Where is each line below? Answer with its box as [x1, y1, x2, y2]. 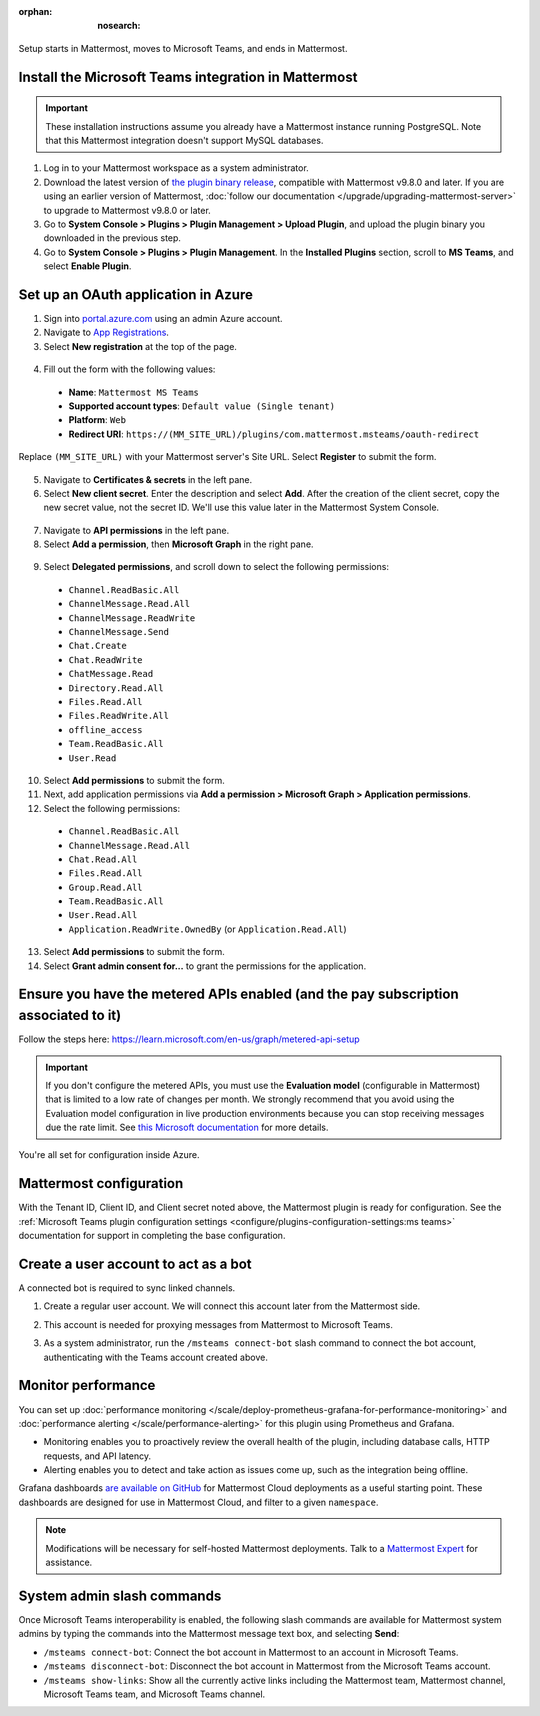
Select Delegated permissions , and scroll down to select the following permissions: [43, 561, 390, 573]
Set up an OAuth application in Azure [18, 286, 254, 303]
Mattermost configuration [18, 1175, 184, 1192]
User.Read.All [68, 910, 138, 921]
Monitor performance [18, 1377, 156, 1394]
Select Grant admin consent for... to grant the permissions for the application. [43, 960, 367, 972]
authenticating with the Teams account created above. [43, 1351, 269, 1363]
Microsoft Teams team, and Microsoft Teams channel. [43, 1688, 266, 1700]
